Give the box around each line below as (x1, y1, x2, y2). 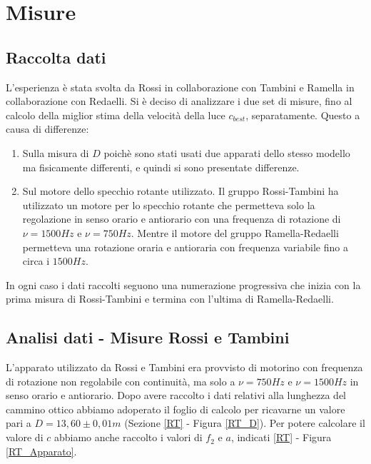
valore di (6, 430, 44, 445)
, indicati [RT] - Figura (230, 430, 332, 445)
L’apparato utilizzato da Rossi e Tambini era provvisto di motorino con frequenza (6, 360, 363, 375)
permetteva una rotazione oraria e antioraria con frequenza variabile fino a (22, 239, 348, 254)
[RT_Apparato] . (6, 443, 77, 458)
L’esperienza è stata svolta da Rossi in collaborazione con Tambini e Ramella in (6, 79, 355, 94)
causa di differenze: (6, 121, 89, 136)
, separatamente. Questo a (245, 107, 360, 122)
